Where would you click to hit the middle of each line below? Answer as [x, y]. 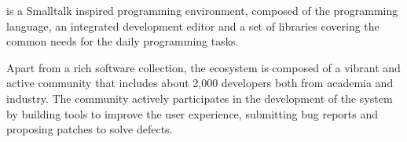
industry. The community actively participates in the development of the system [200, 98]
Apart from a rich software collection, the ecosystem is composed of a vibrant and [203, 67]
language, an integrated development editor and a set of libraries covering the [193, 25]
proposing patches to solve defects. [90, 129]
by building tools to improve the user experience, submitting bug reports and [192, 113]
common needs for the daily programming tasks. [123, 41]
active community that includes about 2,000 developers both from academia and [200, 83]
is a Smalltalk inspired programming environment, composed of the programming [202, 10]
